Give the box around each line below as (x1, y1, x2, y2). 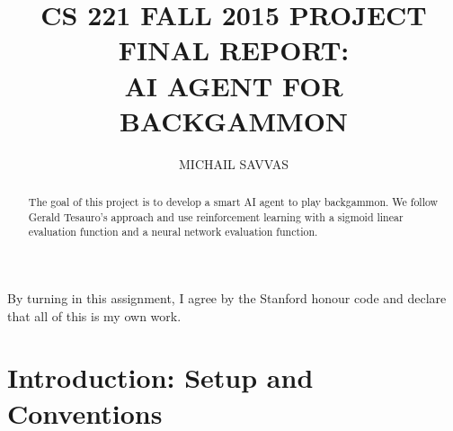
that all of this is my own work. (7, 306, 182, 325)
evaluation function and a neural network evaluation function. (28, 224, 318, 239)
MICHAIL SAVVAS (179, 154, 289, 173)
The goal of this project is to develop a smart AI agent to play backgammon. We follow (28, 194, 439, 210)
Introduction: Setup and (7, 359, 314, 396)
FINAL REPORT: (118, 31, 350, 68)
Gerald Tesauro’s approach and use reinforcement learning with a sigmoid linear (28, 209, 404, 224)
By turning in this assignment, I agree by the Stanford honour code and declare (7, 289, 447, 308)
